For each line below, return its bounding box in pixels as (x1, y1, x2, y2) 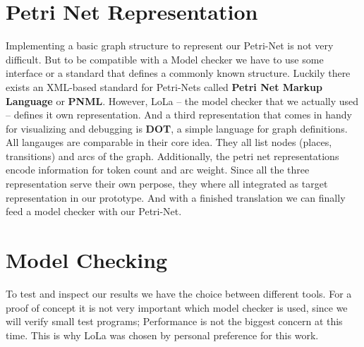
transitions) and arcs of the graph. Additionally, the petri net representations (6, 148, 339, 163)
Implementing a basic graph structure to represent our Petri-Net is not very (6, 38, 334, 53)
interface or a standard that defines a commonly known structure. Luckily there (6, 66, 351, 80)
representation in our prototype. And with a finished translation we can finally (6, 190, 346, 205)
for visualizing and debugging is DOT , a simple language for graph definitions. (6, 121, 348, 135)
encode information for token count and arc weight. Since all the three (6, 162, 310, 177)
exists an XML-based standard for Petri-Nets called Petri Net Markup (6, 79, 322, 94)
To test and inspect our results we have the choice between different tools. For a (6, 286, 352, 300)
